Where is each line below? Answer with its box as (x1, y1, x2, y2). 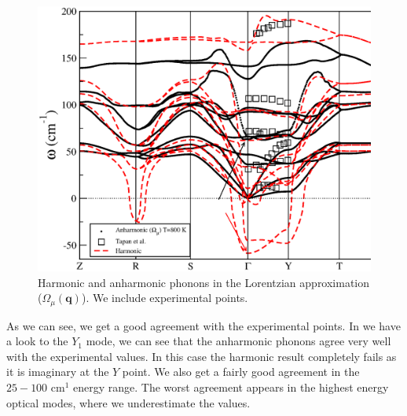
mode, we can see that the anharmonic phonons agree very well (86, 333, 391, 349)
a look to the (6, 333, 68, 349)
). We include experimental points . (81, 289, 248, 306)
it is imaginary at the (6, 363, 109, 380)
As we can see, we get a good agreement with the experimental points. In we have (6, 317, 401, 333)
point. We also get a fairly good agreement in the (122, 363, 360, 380)
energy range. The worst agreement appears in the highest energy (73, 379, 389, 396)
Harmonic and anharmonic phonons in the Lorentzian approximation (38, 274, 370, 290)
